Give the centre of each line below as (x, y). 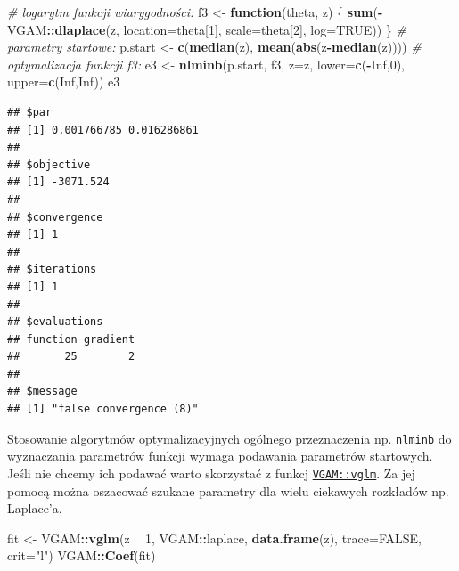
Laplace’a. (35, 508)
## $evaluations (55, 322)
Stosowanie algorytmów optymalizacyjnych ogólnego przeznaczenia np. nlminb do (229, 438)
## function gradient (71, 339)
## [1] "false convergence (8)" (103, 409)
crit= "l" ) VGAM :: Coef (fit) (82, 555)
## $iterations (52, 269)
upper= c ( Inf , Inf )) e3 (64, 82)
